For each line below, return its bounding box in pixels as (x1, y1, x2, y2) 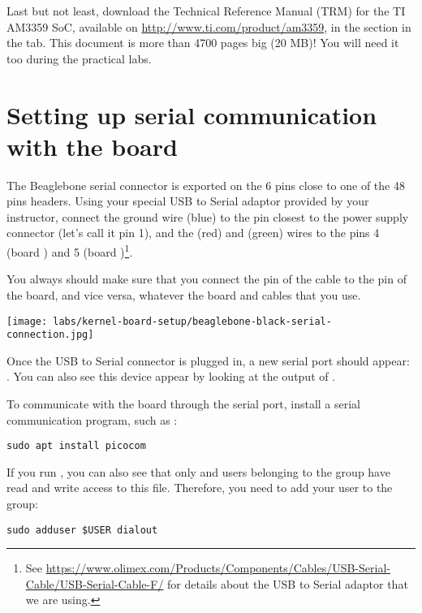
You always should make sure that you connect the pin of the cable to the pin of (6, 270, 407, 287)
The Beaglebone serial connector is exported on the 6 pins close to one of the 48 (6, 176, 405, 193)
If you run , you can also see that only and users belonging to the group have (6, 463, 390, 480)
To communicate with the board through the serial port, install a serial (6, 395, 361, 412)
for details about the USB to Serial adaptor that (167, 575, 408, 592)
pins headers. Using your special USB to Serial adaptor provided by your (6, 192, 369, 209)
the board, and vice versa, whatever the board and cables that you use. (6, 286, 361, 303)
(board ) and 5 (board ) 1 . (6, 241, 133, 260)
